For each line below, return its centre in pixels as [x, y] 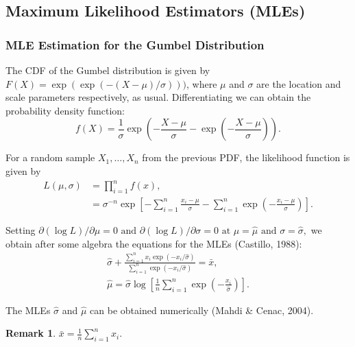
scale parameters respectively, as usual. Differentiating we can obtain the [158, 97]
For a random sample [50, 157]
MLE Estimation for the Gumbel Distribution [135, 44]
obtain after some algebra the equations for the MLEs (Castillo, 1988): [154, 243]
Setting [21, 229]
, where [201, 83]
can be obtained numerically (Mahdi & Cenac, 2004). [202, 310]
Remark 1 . [31, 333]
